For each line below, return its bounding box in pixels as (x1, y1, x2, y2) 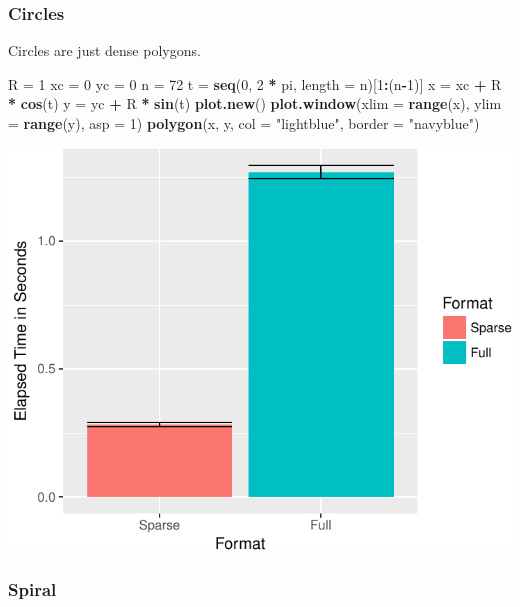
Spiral (8, 577, 57, 602)
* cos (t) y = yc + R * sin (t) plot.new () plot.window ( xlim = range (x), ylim (8, 93, 502, 114)
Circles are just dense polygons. (8, 40, 201, 61)
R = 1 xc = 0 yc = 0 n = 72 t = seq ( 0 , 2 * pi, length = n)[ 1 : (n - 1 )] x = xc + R (8, 73, 502, 94)
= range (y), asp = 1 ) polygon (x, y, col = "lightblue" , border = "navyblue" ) (8, 113, 480, 133)
